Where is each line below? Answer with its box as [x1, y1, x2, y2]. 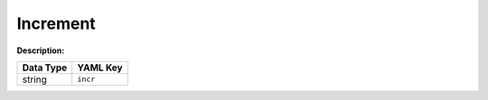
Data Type [22, 61, 68, 74]
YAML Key [77, 61, 123, 74]
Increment [16, 14, 97, 33]
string [22, 73, 47, 86]
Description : [16, 45, 65, 56]
